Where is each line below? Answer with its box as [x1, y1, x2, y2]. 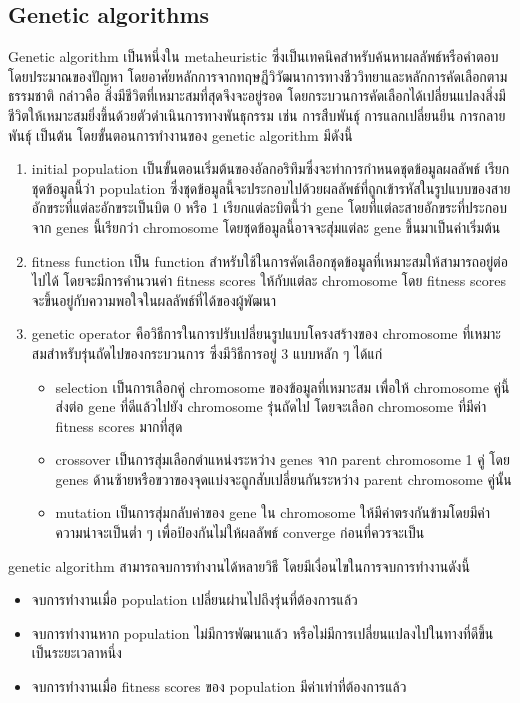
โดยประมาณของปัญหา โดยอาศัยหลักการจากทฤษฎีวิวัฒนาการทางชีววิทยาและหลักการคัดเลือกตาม [8, 65, 508, 86]
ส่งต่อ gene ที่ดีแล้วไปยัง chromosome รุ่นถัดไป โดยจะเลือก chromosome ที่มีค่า [55, 396, 487, 417]
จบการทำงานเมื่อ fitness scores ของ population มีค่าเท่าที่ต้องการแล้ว [31, 676, 407, 697]
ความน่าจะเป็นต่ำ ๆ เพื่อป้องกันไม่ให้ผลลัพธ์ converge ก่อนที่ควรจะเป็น [55, 522, 425, 543]
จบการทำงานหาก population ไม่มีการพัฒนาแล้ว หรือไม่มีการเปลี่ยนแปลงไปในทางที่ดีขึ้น [31, 622, 494, 643]
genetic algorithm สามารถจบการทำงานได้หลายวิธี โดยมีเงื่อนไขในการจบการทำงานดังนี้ [8, 555, 470, 576]
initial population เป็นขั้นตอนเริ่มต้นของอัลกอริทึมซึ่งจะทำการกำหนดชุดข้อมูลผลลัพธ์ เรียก [31, 158, 510, 179]
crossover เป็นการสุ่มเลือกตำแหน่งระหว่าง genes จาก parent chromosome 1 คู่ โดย [55, 449, 510, 470]
